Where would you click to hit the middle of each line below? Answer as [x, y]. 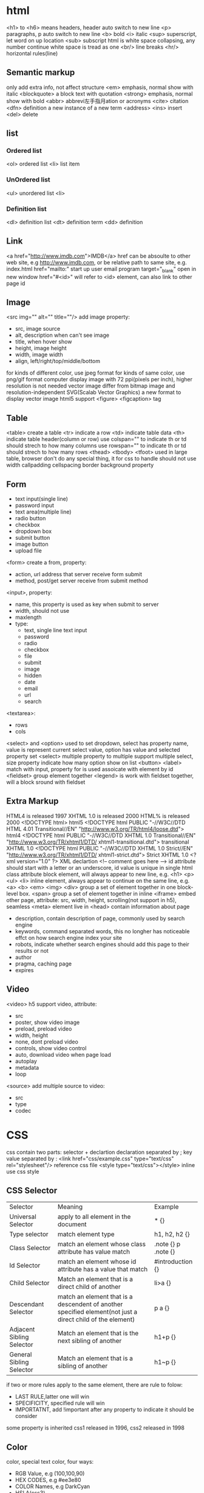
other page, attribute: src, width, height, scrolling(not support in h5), [91, 900]
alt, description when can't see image [62, 335]
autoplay [26, 1061]
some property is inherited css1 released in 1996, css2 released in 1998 [96, 1428]
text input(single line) [42, 499]
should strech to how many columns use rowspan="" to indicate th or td [96, 446]
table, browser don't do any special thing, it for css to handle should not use [101, 459]
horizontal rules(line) [32, 53]
